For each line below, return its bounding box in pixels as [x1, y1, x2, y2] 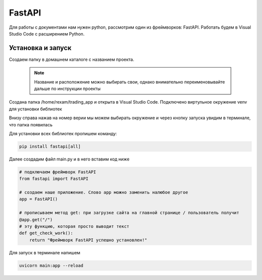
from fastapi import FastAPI [19, 176, 89, 182]
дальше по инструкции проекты [34, 86, 101, 92]
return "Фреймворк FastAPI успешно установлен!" [29, 237, 147, 243]
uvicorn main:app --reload [19, 262, 83, 268]
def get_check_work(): [19, 230, 73, 236]
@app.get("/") [19, 217, 53, 222]
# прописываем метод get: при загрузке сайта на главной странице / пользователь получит [19, 210, 240, 216]
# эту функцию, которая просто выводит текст [19, 224, 130, 229]
